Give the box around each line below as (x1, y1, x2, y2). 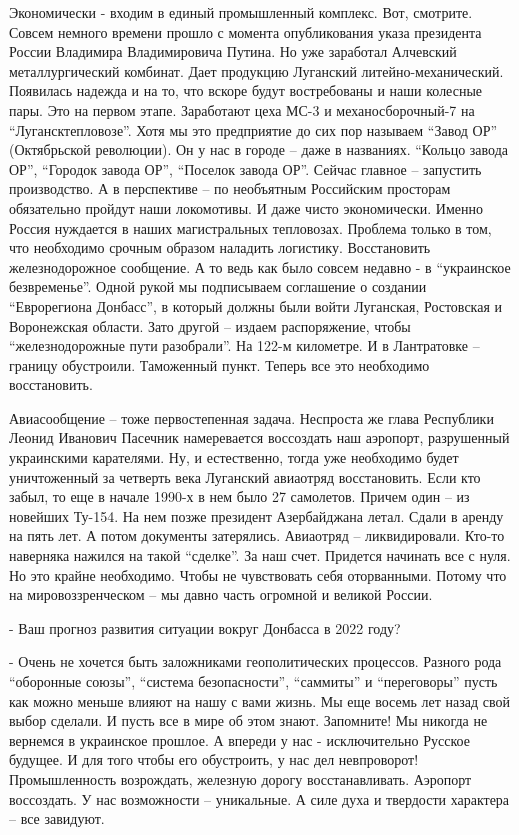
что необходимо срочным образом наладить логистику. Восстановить (9, 237, 431, 258)
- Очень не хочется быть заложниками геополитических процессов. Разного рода (9, 651, 502, 672)
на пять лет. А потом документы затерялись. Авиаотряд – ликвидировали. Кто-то (9, 525, 505, 546)
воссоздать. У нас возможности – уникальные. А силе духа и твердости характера (9, 788, 510, 809)
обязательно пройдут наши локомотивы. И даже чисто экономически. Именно (9, 197, 483, 218)
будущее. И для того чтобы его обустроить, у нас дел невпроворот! (9, 749, 419, 770)
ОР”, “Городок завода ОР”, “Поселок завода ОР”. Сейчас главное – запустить (9, 158, 482, 179)
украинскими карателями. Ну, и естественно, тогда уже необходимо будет (9, 447, 459, 468)
